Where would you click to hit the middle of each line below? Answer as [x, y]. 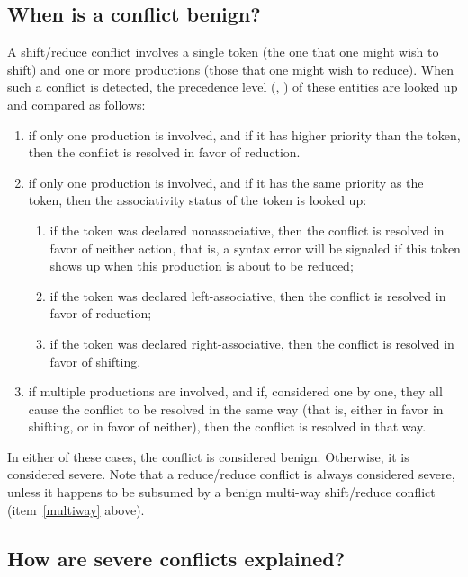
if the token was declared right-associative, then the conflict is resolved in [252, 343]
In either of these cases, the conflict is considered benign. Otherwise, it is [208, 456]
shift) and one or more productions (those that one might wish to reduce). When [230, 69]
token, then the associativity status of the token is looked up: [198, 200]
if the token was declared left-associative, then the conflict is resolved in [248, 295]
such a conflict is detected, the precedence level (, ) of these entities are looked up [233, 87]
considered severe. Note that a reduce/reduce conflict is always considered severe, [231, 474]
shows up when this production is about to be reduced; [202, 266]
